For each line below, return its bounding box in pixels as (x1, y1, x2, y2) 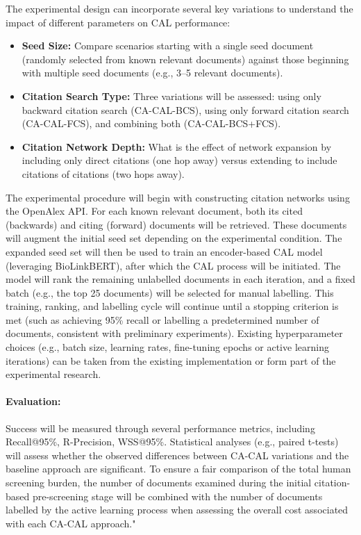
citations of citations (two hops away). (22, 166, 185, 181)
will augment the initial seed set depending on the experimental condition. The (6, 231, 342, 245)
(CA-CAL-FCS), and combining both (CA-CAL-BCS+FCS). (22, 116, 281, 131)
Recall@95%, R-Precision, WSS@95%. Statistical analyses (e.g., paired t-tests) (6, 434, 339, 449)
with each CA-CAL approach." (6, 516, 136, 530)
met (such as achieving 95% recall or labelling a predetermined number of (6, 312, 319, 327)
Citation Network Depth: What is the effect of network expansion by (22, 139, 332, 154)
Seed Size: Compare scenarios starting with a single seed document (22, 38, 314, 53)
